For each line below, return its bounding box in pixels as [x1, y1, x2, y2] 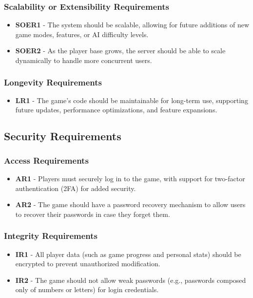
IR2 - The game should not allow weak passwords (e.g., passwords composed [15, 275, 246, 285]
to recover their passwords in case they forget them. [15, 209, 170, 219]
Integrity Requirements [4, 230, 98, 242]
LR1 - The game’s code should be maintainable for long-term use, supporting [15, 95, 248, 105]
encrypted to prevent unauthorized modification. [15, 258, 160, 269]
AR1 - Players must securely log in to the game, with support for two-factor [15, 173, 245, 183]
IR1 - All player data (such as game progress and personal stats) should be [15, 249, 241, 259]
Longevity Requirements [4, 76, 102, 88]
